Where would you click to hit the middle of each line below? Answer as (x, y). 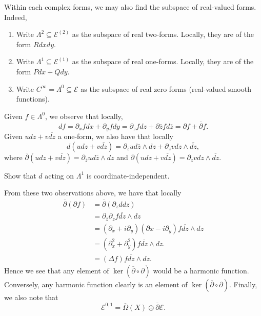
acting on (59, 175)
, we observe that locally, (84, 116)
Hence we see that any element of (57, 271)
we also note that (31, 297)
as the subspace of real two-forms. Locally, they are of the (163, 34)
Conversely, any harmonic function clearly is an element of (96, 284)
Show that (20, 175)
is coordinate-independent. (128, 175)
